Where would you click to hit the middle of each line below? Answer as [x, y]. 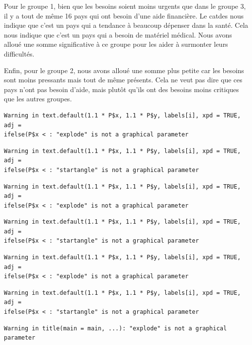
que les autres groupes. [38, 99]
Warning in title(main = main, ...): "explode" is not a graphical [116, 328]
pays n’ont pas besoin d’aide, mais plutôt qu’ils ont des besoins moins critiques [122, 89]
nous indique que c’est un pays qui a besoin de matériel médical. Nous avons [118, 34]
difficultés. [19, 53]
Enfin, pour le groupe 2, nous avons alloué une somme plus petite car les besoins [124, 70]
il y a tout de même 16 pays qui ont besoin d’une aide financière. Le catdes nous [124, 15]
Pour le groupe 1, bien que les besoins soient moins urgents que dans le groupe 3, [125, 6]
